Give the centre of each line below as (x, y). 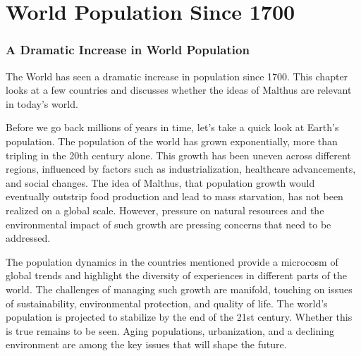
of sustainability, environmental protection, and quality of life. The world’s (167, 303)
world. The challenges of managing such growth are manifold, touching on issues (179, 289)
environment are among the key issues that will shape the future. (146, 344)
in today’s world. (42, 103)
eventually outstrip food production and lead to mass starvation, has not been (175, 196)
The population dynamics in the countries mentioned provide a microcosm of (172, 261)
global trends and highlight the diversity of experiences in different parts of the (176, 275)
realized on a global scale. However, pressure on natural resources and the (165, 210)
